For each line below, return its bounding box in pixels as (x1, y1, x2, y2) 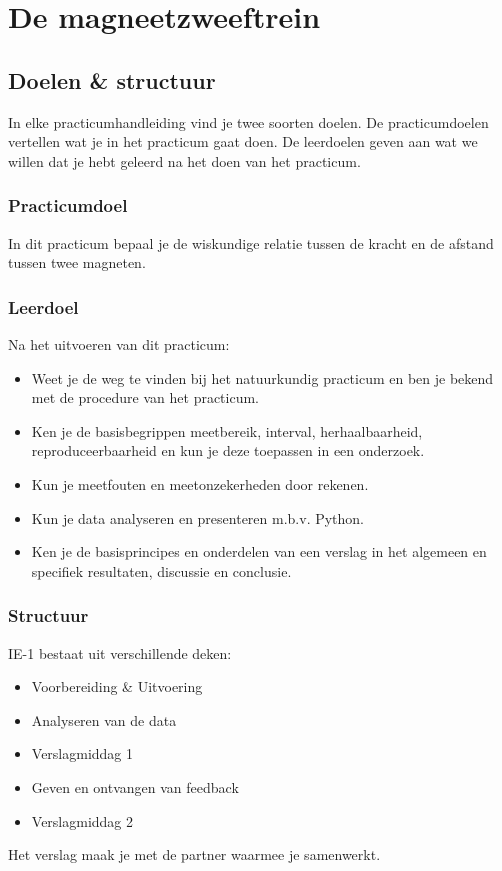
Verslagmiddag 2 (31, 810, 134, 831)
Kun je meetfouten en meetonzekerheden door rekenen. (31, 473, 369, 494)
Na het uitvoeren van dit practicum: (8, 333, 230, 354)
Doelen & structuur (8, 64, 216, 95)
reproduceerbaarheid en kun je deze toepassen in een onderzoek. (31, 440, 425, 461)
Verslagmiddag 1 (31, 743, 134, 764)
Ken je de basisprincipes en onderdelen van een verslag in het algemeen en (31, 541, 487, 562)
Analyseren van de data (31, 709, 177, 730)
